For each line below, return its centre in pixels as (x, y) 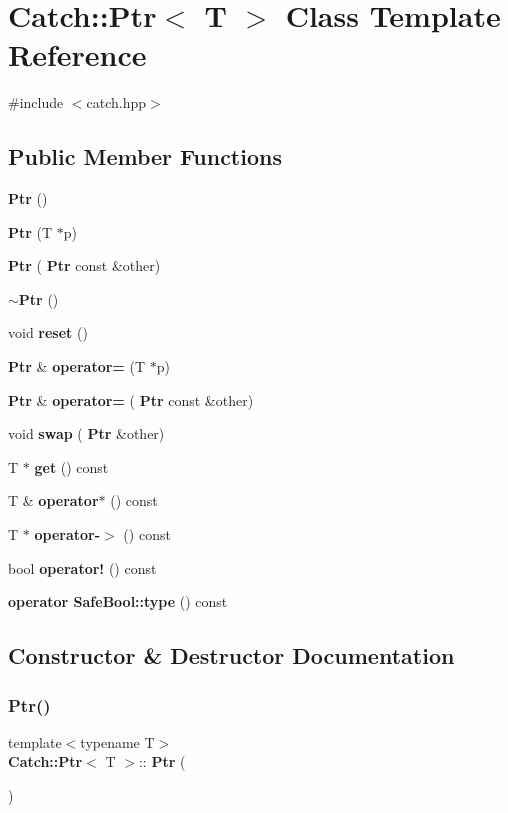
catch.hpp (116, 102)
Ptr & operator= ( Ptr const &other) (131, 399)
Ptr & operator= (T (77, 366)
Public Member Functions (145, 156)
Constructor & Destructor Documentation (231, 655)
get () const (71, 466)
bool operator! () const (82, 567)
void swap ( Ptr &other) (86, 433)
